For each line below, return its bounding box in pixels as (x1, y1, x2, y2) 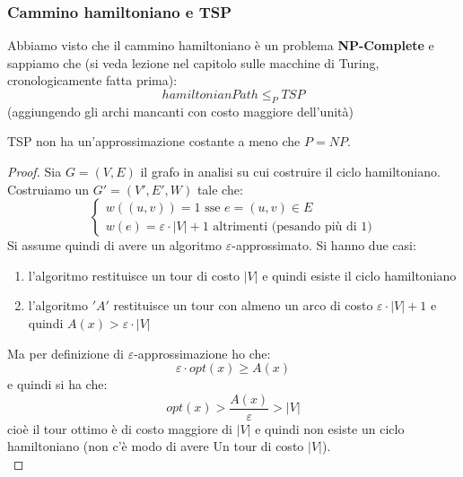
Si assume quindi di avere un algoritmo (7, 236, 223, 255)
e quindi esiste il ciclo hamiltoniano (262, 265, 457, 284)
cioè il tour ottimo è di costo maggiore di (7, 419, 232, 438)
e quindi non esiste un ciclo (255, 419, 405, 438)
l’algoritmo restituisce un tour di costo (28, 265, 240, 284)
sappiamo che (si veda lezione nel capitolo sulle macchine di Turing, (7, 53, 380, 72)
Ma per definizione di (7, 343, 124, 362)
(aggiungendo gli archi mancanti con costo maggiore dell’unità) (7, 101, 354, 120)
